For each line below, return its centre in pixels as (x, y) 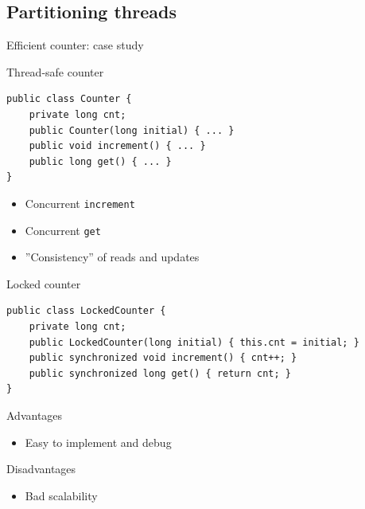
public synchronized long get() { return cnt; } (160, 373)
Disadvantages (41, 469)
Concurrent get (63, 230)
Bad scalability (61, 495)
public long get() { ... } (100, 161)
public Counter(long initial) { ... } (132, 130)
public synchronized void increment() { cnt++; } (163, 358)
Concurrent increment (80, 203)
